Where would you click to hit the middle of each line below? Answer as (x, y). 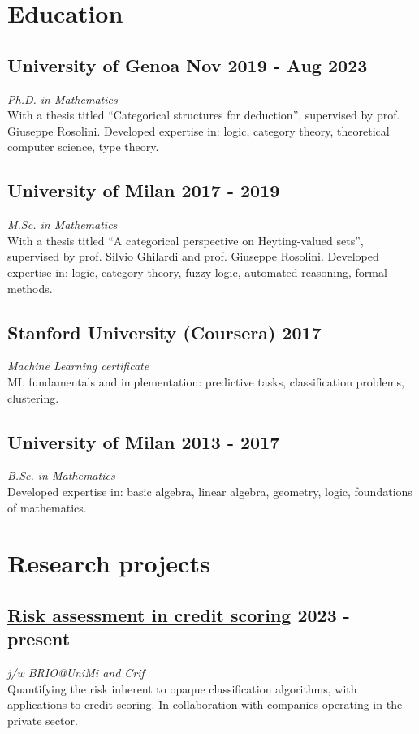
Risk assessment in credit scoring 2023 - (179, 614)
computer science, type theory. (83, 147)
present (39, 639)
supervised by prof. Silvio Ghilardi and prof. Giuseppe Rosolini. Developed (193, 256)
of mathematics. (47, 507)
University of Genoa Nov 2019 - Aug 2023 (188, 65)
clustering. (33, 397)
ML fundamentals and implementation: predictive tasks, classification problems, (206, 381)
